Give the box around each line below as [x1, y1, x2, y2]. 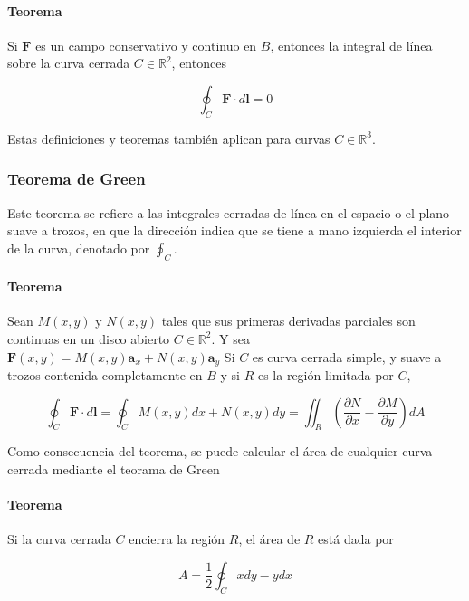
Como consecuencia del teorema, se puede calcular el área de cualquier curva [7, 442, 433, 461]
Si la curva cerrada [7, 529, 111, 549]
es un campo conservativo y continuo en [35, 35, 257, 54]
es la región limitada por [257, 366, 394, 385]
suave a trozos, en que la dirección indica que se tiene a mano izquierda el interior [7, 221, 462, 240]
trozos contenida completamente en [7, 366, 203, 385]
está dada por [318, 529, 394, 549]
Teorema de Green [7, 167, 146, 190]
